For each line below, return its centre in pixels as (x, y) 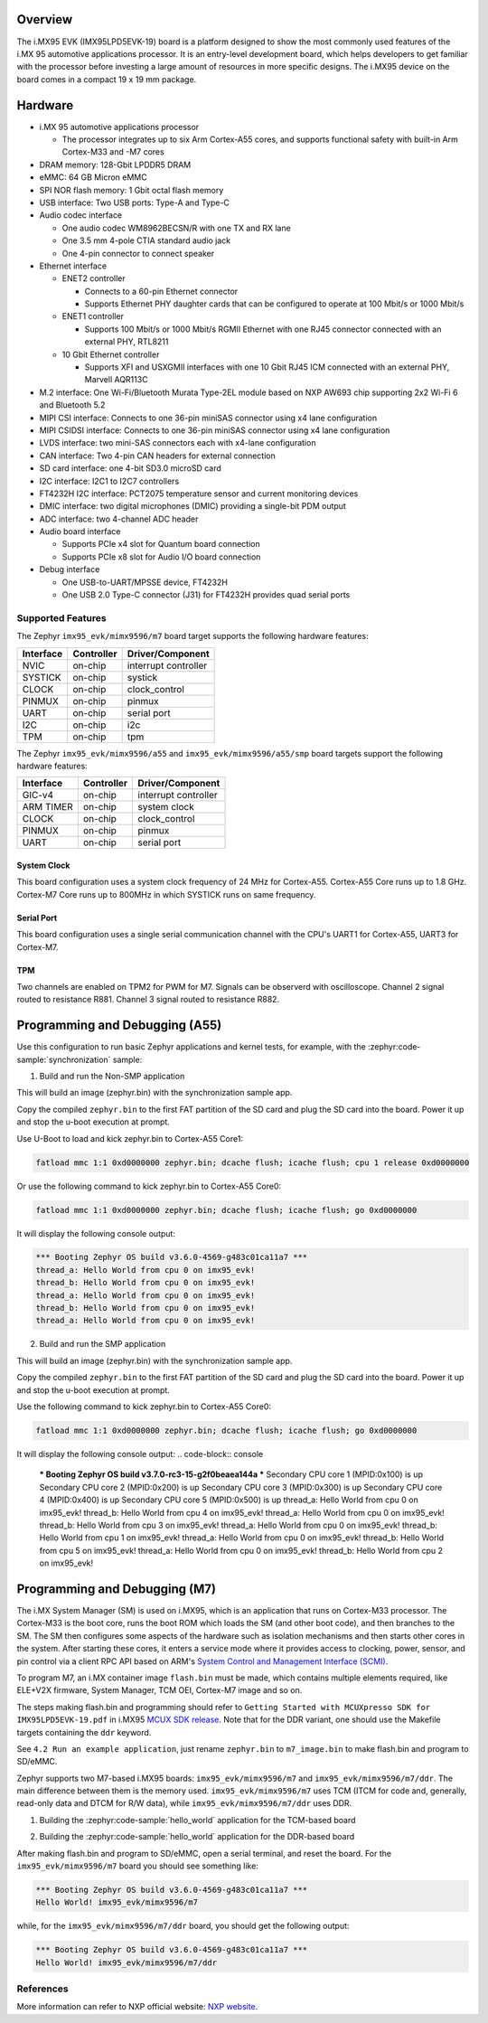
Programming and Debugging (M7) (117, 1589)
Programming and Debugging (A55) (119, 1026)
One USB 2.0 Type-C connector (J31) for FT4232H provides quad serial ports (206, 595)
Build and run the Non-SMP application (112, 1076)
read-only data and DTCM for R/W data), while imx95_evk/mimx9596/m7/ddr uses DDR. (184, 1803)
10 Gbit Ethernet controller (111, 354)
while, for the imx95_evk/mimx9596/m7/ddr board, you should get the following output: (183, 1926)
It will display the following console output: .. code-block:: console (140, 1454)
